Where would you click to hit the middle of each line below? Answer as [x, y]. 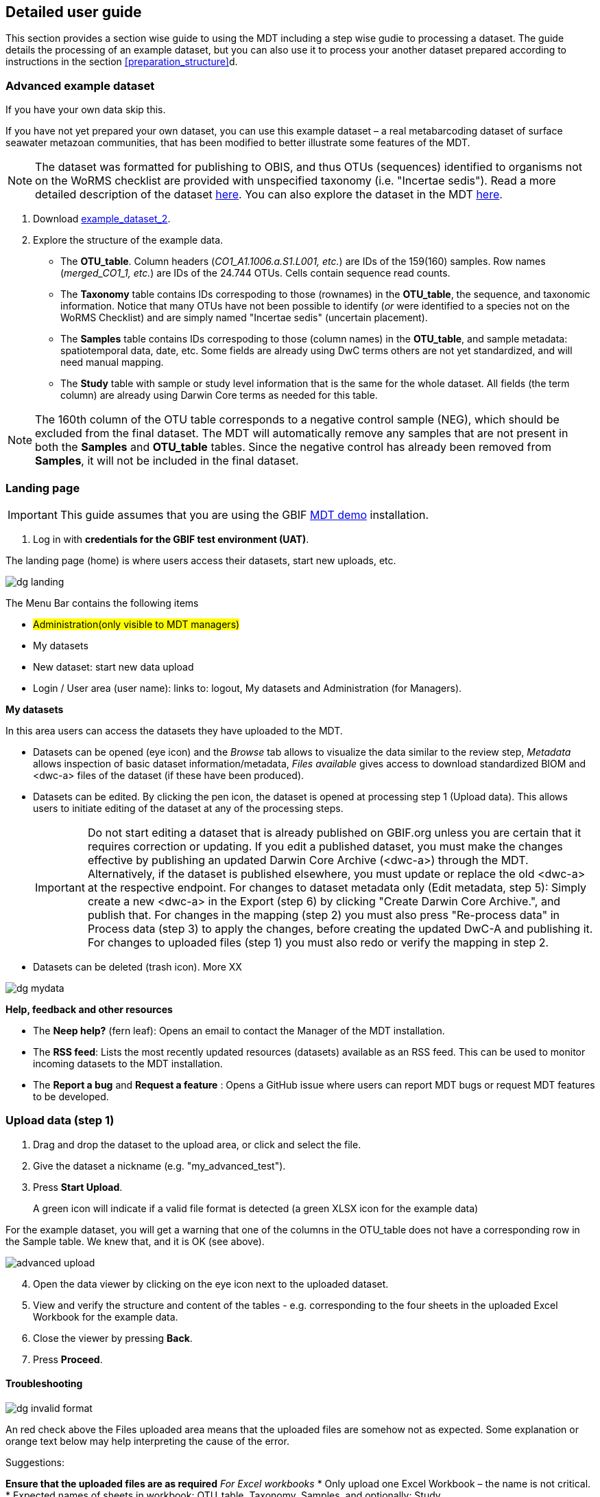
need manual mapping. [112, 362]
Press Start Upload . [78, 1187]
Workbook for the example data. [106, 1316]
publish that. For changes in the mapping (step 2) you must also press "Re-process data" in [324, 915]
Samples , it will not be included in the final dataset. [167, 461]
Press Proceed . [68, 1359]
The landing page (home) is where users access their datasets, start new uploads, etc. [201, 560]
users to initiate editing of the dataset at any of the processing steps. [188, 808]
